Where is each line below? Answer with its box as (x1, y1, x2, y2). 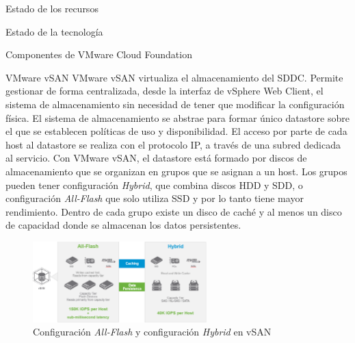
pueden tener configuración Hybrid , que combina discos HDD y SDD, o (5, 177, 303, 192)
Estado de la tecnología (5, 24, 103, 38)
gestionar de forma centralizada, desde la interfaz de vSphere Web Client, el (5, 84, 324, 98)
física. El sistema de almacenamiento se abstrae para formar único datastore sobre (5, 110, 350, 125)
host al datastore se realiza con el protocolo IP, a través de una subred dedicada (5, 137, 341, 151)
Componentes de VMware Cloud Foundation (5, 47, 192, 62)
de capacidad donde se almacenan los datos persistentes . (5, 218, 241, 232)
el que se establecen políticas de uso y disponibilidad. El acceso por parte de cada (5, 124, 347, 138)
